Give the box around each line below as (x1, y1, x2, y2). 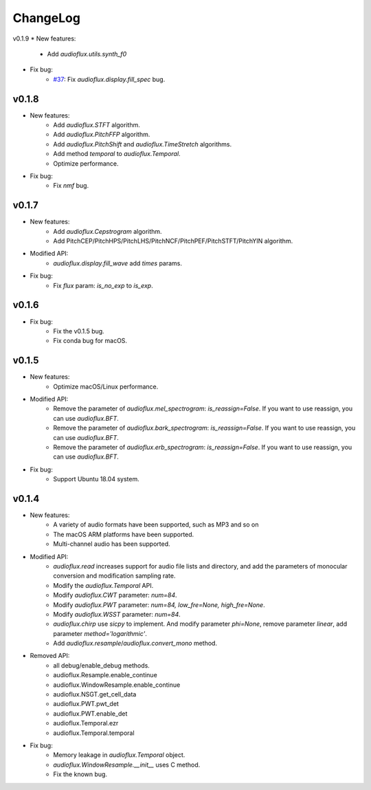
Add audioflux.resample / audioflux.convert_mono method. (53, 639, 218, 648)
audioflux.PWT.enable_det (53, 709, 128, 718)
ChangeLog (12, 10, 80, 25)
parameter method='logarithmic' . (53, 629, 147, 637)
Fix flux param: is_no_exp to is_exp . (53, 281, 154, 289)
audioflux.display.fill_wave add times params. (53, 259, 182, 267)
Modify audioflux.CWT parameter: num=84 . (53, 591, 178, 600)
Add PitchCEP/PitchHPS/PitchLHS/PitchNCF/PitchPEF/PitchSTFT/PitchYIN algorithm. (53, 237, 293, 245)
